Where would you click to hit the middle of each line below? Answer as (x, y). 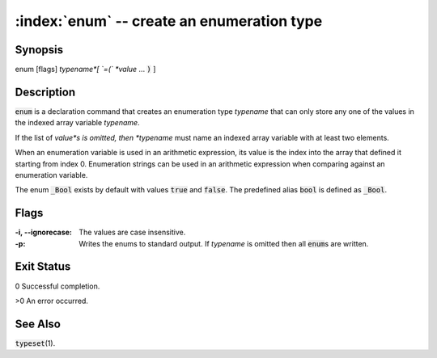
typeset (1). (35, 343)
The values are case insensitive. (132, 232)
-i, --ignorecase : (44, 232)
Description (45, 92)
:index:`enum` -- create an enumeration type (169, 21)
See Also (38, 324)
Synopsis (39, 50)
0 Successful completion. (57, 286)
